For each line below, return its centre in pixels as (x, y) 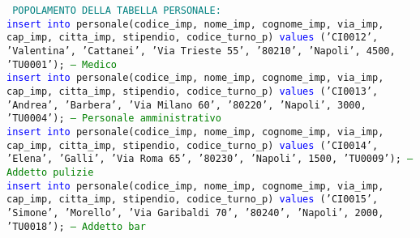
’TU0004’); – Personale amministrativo (114, 119)
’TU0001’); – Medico (62, 64)
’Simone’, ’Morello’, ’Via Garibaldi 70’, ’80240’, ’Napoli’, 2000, (195, 212)
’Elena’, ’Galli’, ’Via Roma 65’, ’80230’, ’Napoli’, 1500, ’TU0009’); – (210, 159)
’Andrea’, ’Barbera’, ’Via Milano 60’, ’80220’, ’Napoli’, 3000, (186, 105)
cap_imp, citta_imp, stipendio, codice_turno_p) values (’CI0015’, (193, 200)
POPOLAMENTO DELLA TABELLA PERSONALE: (117, 11)
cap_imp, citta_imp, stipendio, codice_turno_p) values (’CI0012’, (193, 38)
